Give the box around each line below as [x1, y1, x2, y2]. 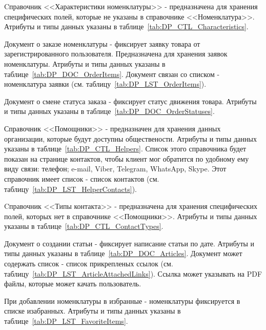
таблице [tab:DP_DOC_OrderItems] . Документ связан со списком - [4, 68, 220, 79]
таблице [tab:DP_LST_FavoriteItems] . [4, 316, 128, 326]
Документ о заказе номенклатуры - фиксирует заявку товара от [4, 38, 200, 49]
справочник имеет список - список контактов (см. [4, 173, 159, 184]
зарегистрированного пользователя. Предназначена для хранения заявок [4, 48, 228, 59]
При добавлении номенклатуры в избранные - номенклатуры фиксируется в [4, 295, 240, 306]
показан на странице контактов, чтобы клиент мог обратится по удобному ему [4, 153, 249, 164]
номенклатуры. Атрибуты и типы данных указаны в [4, 58, 166, 69]
